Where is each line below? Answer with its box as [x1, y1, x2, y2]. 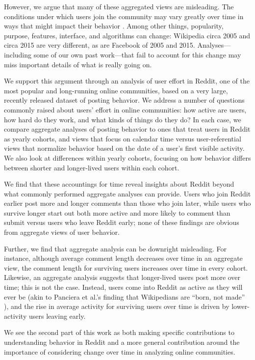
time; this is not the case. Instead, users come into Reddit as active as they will [4, 282, 243, 292]
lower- [231, 301, 250, 311]
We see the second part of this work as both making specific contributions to [4, 327, 234, 337]
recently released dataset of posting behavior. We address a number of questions [4, 95, 245, 105]
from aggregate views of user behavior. [4, 227, 120, 237]
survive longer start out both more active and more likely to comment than [4, 207, 230, 218]
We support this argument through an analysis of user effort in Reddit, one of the [4, 76, 250, 86]
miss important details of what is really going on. [4, 59, 152, 69]
